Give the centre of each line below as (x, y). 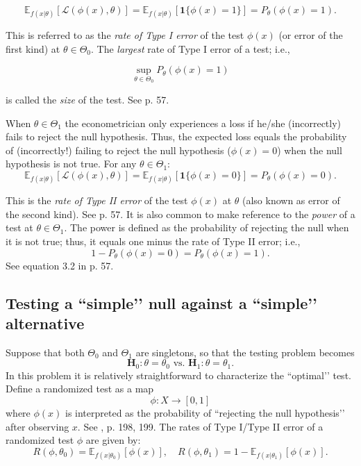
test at (19, 227)
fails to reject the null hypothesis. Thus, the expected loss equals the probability (176, 136)
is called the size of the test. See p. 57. (87, 99)
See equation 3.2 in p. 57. (60, 265)
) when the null (310, 150)
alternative (45, 323)
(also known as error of (291, 200)
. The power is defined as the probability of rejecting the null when (207, 227)
